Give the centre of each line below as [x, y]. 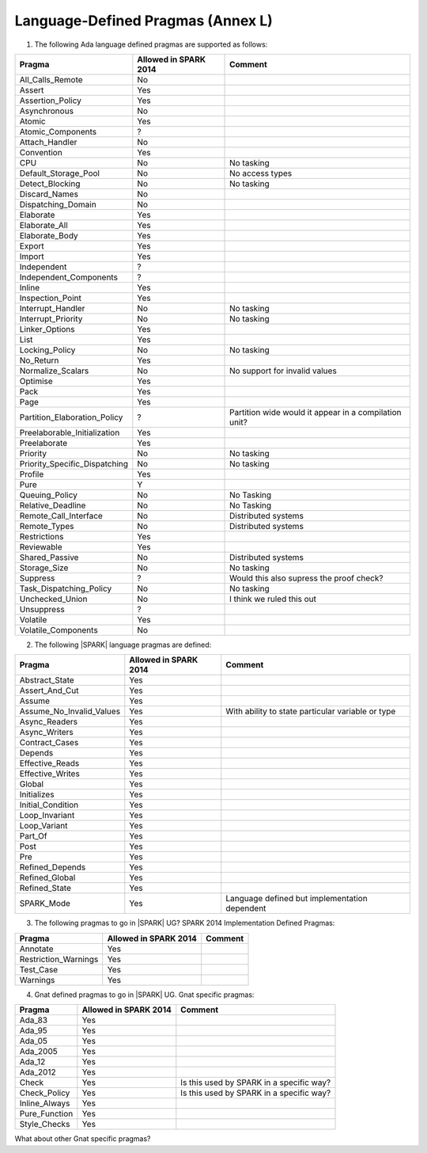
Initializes [37, 794]
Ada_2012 [38, 1072]
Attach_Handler [48, 142]
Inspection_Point [51, 298]
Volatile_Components [59, 630]
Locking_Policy [47, 350]
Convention [41, 152]
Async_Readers [49, 722]
